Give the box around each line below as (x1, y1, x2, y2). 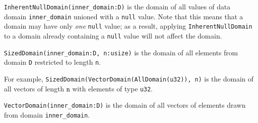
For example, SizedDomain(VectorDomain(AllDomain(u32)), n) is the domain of (4, 73, 254, 83)
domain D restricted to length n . (4, 57, 101, 67)
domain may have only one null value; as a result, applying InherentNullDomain (4, 21, 253, 31)
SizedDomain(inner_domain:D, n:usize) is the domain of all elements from (4, 47, 238, 57)
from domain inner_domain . (4, 109, 90, 120)
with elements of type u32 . (72, 83, 153, 93)
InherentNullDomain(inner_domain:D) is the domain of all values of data (4, 1, 231, 11)
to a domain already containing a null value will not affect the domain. (4, 30, 222, 41)
